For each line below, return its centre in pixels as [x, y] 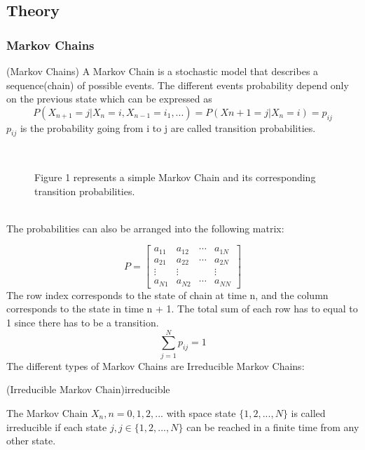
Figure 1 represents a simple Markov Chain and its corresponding [175, 177]
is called [308, 412]
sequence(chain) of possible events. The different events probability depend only [178, 85]
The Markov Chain [47, 412]
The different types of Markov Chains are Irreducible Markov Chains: [156, 365]
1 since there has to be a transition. [83, 323]
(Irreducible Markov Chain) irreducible [88, 389]
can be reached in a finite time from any [273, 426]
